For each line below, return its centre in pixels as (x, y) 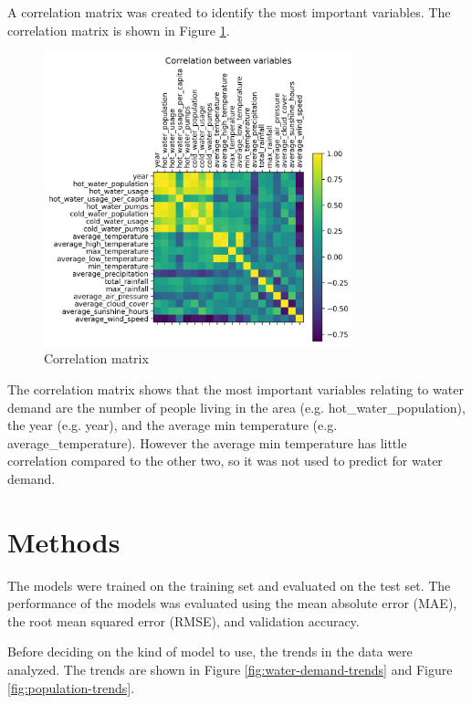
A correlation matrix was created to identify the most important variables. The (229, 12)
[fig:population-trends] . (71, 687)
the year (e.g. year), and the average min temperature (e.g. (173, 425)
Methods (64, 541)
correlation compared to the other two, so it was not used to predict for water (225, 461)
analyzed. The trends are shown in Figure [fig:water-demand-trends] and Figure (230, 670)
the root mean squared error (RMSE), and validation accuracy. (184, 620)
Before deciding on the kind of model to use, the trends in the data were (210, 651)
